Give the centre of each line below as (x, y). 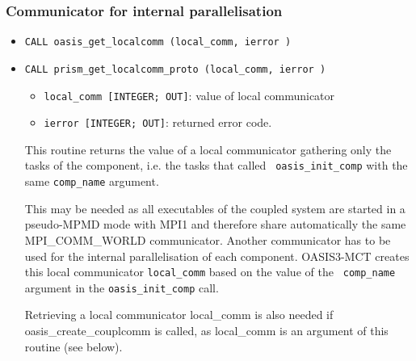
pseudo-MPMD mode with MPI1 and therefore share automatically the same (215, 224)
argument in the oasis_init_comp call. (122, 287)
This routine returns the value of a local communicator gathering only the (208, 149)
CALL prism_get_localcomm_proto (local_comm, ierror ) (175, 69)
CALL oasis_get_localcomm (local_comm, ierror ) (158, 42)
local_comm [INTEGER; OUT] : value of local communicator (189, 95)
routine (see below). (74, 346)
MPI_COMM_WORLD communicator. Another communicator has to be (208, 239)
